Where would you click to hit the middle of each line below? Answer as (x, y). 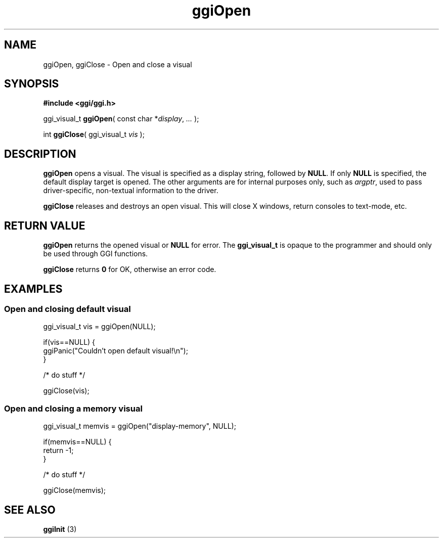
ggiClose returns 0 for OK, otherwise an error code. (130, 269)
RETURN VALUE (45, 225)
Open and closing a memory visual (73, 408)
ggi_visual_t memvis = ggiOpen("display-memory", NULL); (140, 426)
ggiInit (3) (60, 529)
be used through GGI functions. (96, 254)
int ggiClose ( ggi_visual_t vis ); (94, 134)
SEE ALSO (30, 510)
